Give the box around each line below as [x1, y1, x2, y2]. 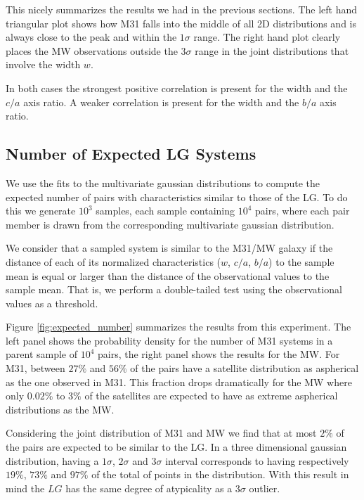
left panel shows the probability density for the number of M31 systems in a [6, 333, 333, 347]
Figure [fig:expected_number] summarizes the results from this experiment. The [6, 319, 351, 334]
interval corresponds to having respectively [165, 453, 349, 468]
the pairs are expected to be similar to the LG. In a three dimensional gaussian [6, 440, 347, 454]
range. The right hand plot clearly [193, 30, 341, 44]
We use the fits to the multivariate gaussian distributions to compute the [6, 175, 320, 190]
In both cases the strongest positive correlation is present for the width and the [6, 80, 348, 95]
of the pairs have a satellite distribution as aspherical [130, 361, 359, 376]
